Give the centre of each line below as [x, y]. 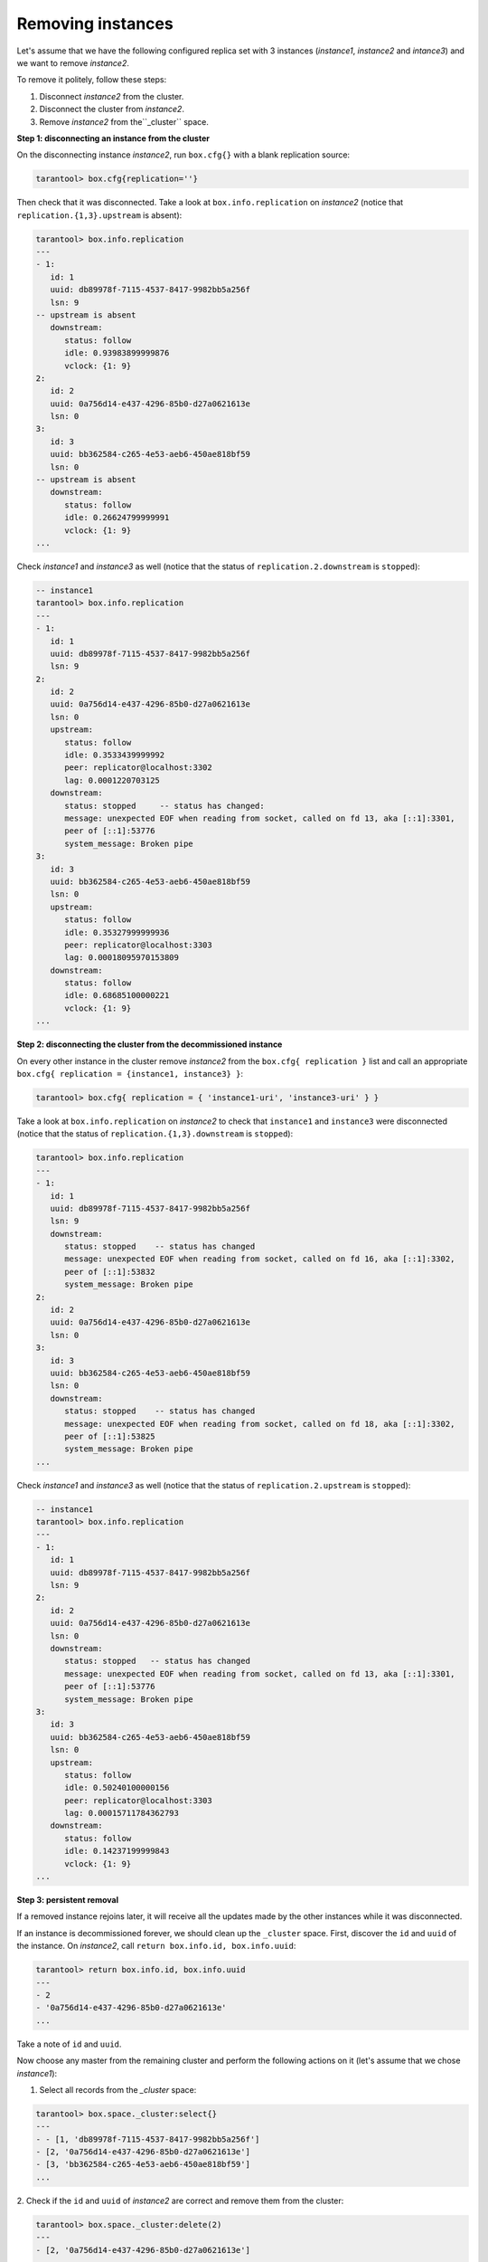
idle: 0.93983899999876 [117, 353]
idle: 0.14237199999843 [117, 1851]
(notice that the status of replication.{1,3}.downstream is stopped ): [155, 1134]
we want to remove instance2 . [73, 62]
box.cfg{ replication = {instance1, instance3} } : [130, 1074]
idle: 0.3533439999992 [115, 755]
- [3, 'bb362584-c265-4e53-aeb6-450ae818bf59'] [143, 2164]
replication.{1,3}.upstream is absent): [99, 215]
